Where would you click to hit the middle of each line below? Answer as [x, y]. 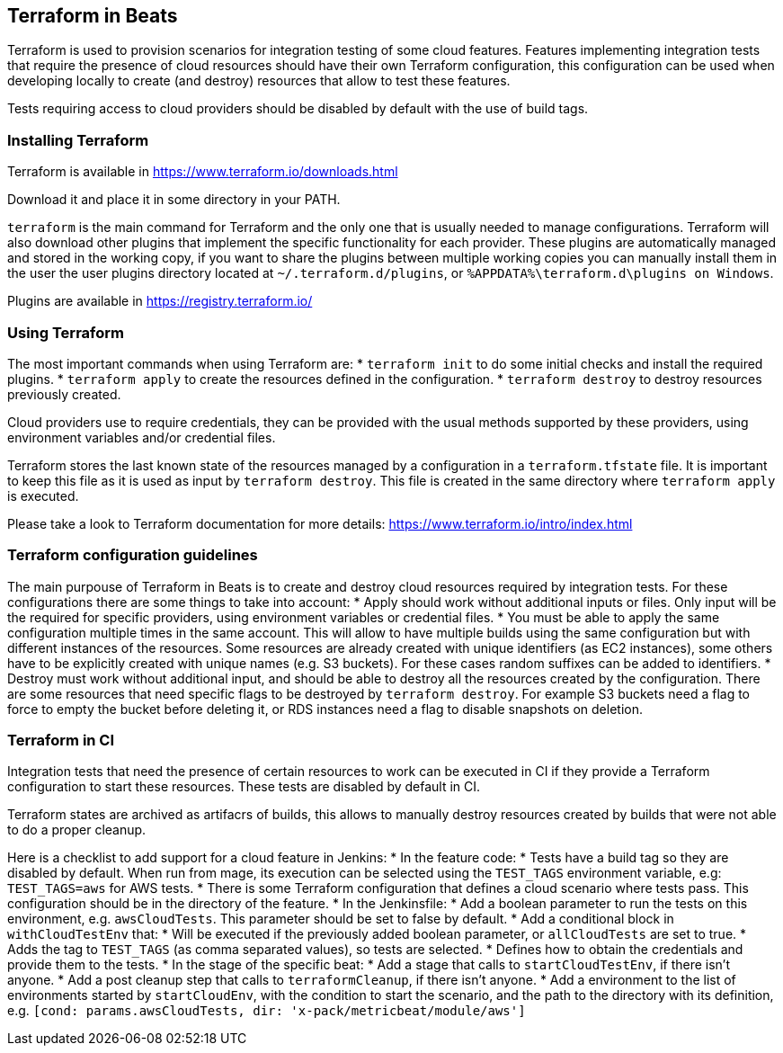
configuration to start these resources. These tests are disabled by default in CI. [244, 787]
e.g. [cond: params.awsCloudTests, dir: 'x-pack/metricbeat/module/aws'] [267, 1011]
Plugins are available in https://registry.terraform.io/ [160, 301]
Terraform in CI [61, 741]
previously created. [64, 394]
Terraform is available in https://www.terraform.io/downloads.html [203, 172]
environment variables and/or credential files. [142, 437]
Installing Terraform [78, 140]
